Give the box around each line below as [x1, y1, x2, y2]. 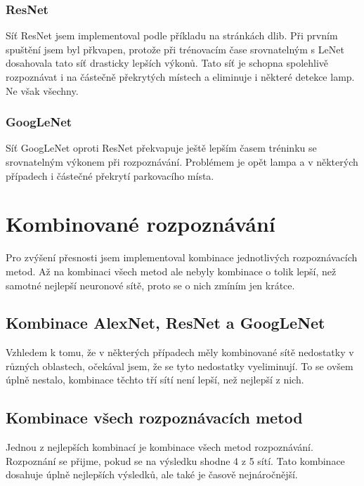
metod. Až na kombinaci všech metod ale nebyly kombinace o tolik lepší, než [6, 263, 337, 278]
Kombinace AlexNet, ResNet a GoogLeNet [6, 312, 325, 334]
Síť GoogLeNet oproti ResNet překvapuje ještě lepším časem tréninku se [6, 140, 317, 155]
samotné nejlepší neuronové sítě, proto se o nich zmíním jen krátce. [6, 277, 295, 292]
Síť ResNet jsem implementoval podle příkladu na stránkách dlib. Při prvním [6, 28, 338, 43]
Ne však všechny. [6, 83, 79, 98]
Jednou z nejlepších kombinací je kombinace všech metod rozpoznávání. [6, 440, 313, 454]
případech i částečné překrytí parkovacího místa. [6, 168, 214, 183]
